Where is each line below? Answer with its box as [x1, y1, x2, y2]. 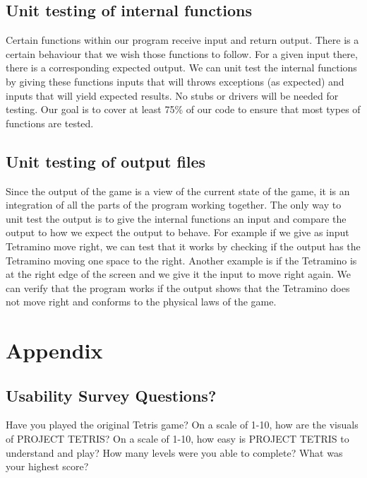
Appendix [6, 336, 103, 365]
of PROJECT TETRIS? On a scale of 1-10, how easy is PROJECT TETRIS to [6, 431, 349, 446]
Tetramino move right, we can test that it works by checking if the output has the [6, 238, 361, 253]
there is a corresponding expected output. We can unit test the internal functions [6, 60, 357, 75]
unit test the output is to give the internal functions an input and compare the [6, 211, 347, 226]
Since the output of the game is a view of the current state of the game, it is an [6, 183, 350, 198]
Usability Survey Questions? [6, 384, 217, 406]
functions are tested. [6, 115, 94, 130]
